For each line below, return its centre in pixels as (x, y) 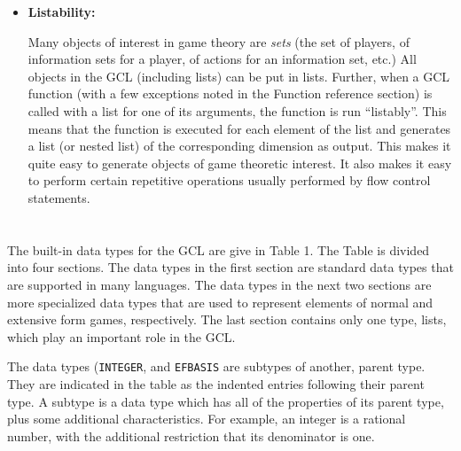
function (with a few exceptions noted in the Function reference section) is (230, 93)
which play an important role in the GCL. (121, 336)
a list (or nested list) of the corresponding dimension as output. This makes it (239, 146)
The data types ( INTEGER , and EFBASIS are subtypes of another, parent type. (216, 366)
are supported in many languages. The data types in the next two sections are (219, 284)
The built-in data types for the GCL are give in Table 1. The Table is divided (219, 249)
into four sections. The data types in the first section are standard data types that (230, 267)
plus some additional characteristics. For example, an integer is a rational (207, 419)
